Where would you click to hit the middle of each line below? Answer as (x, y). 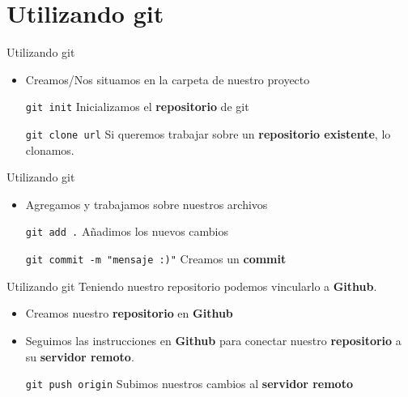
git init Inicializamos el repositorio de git (137, 107)
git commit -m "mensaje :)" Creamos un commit (156, 259)
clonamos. (50, 149)
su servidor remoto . (80, 356)
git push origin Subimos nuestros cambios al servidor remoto (189, 384)
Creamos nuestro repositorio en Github (129, 313)
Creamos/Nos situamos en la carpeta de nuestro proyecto (168, 79)
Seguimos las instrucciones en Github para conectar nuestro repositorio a (213, 340)
